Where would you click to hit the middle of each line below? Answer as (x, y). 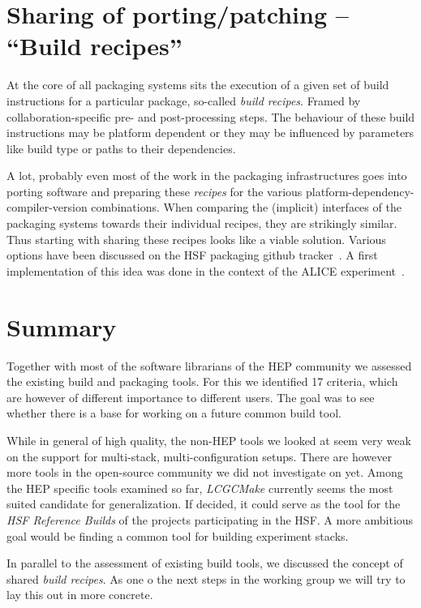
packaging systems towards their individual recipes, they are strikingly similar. (202, 223)
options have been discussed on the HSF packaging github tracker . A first (192, 255)
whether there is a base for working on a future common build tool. (174, 413)
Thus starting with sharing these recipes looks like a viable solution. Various (196, 239)
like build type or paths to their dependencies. (121, 148)
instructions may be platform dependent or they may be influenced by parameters (210, 133)
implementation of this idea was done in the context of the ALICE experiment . (206, 270)
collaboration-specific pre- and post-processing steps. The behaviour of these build (211, 116)
